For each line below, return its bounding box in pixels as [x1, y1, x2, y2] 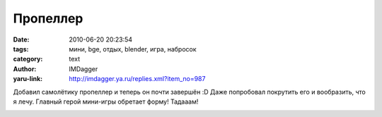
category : [13, 55, 43, 63]
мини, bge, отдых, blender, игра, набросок [69, 44, 197, 53]
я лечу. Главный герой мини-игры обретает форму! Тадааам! [13, 97, 199, 106]
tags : [13, 44, 29, 53]
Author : [13, 64, 37, 73]
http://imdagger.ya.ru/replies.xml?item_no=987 [69, 75, 206, 83]
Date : [13, 35, 30, 44]
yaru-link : [13, 75, 42, 83]
